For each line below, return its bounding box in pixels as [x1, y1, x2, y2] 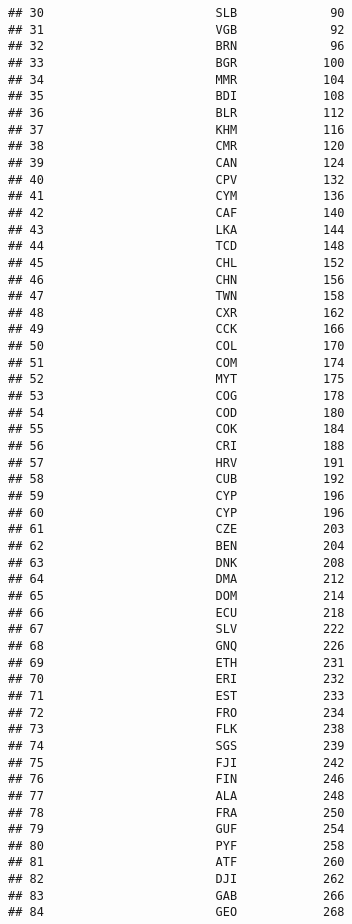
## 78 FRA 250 [8, 805, 345, 820]
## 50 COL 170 [8, 339, 345, 354]
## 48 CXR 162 [8, 305, 345, 320]
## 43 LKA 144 [8, 222, 345, 237]
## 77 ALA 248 [8, 788, 345, 803]
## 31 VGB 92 [8, 22, 345, 37]
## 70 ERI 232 [8, 672, 345, 687]
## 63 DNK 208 [8, 555, 345, 570]
